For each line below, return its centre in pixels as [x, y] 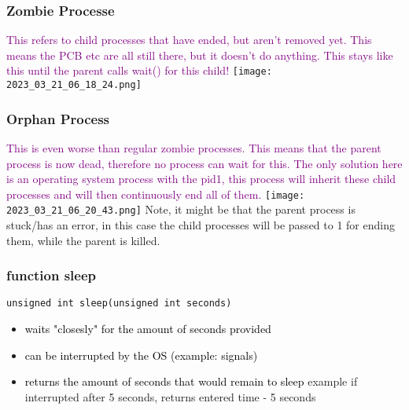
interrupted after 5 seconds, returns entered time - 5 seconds [170, 396]
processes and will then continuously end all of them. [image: [156, 194]
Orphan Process [58, 118]
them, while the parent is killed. [83, 240]
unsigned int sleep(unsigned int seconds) [119, 304]
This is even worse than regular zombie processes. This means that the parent [194, 147]
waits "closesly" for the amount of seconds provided [148, 329]
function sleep [52, 275]
